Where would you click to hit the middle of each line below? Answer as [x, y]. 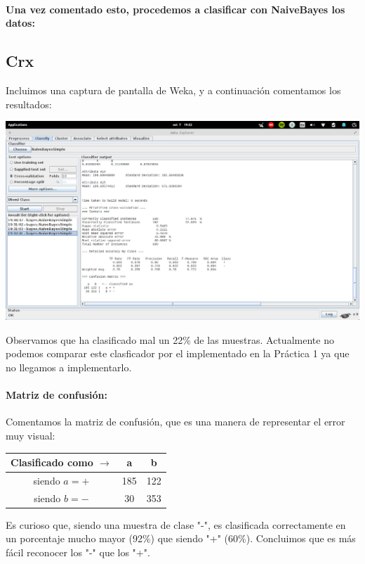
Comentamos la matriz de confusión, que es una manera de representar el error [175, 422]
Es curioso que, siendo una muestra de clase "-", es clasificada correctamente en [176, 524]
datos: [20, 23]
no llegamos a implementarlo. [69, 367]
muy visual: [31, 435]
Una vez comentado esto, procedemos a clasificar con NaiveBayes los [175, 9]
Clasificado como [52, 462]
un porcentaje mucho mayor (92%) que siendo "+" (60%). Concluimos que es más [181, 538]
